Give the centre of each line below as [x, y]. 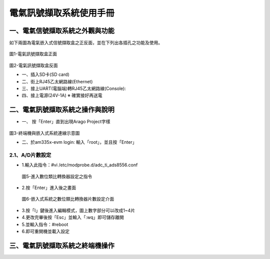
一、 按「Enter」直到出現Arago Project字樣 [66, 122]
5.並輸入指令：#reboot [45, 224]
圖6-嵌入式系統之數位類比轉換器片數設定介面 [68, 199]
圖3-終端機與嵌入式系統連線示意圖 [44, 133]
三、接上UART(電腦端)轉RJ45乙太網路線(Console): [74, 89]
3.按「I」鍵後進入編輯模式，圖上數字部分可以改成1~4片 [78, 210]
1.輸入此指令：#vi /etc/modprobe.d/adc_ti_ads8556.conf [80, 165]
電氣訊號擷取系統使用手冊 [62, 13]
